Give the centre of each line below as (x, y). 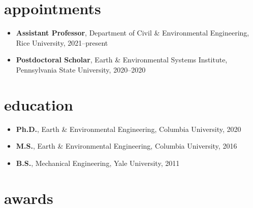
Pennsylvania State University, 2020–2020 (81, 69)
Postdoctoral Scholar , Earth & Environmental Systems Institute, (122, 60)
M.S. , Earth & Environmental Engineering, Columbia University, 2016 (126, 146)
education (39, 104)
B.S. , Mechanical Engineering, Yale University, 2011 (98, 163)
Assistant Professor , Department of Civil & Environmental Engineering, (133, 33)
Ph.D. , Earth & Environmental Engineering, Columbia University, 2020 (129, 129)
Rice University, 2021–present (62, 42)
